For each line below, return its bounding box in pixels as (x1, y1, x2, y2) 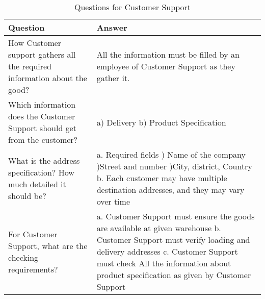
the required (8, 60, 51, 72)
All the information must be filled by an (96, 48, 240, 60)
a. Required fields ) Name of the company (96, 148, 246, 160)
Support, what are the (8, 239, 88, 252)
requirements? (8, 263, 58, 275)
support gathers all (8, 48, 76, 60)
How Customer (8, 37, 62, 48)
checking (8, 251, 39, 263)
